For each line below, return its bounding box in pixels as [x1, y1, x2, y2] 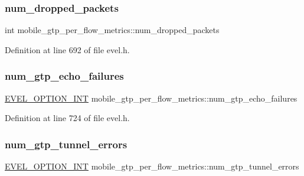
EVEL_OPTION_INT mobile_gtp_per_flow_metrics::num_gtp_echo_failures [5, 92, 298, 104]
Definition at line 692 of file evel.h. [5, 43, 130, 56]
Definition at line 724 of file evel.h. [5, 112, 130, 124]
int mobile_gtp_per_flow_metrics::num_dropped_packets [5, 24, 220, 36]
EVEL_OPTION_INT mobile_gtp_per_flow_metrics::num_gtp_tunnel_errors [5, 160, 299, 172]
